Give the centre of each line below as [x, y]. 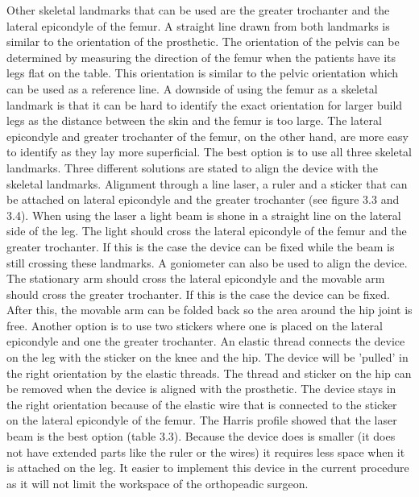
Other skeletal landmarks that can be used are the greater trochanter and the [198, 10]
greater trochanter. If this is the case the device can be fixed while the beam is [201, 246]
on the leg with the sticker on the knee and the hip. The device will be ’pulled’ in [207, 357]
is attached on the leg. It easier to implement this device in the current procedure [208, 468]
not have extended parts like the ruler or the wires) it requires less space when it [206, 451]
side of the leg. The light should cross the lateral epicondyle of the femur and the [207, 231]
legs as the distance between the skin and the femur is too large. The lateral [194, 120]
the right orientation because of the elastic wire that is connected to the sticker [202, 404]
